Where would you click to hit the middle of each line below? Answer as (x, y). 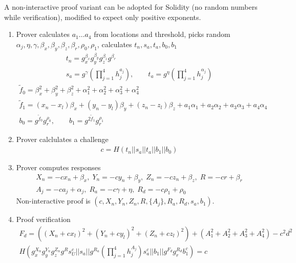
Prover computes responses (58, 167)
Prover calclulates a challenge (62, 139)
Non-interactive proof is (53, 201)
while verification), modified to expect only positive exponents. (103, 17)
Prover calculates (43, 34)
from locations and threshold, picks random (162, 34)
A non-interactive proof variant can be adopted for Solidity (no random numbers (131, 7)
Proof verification (43, 219)
